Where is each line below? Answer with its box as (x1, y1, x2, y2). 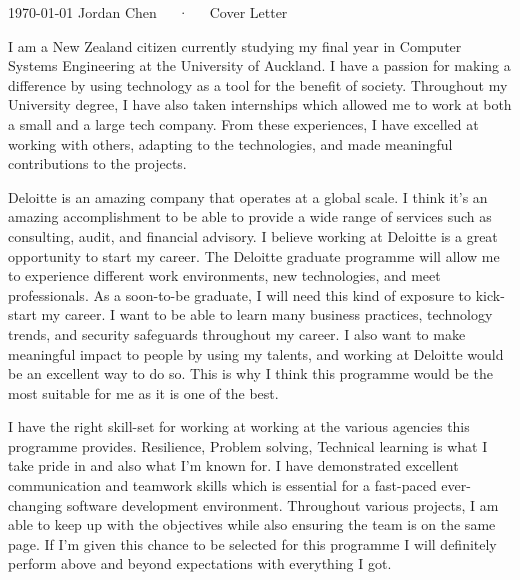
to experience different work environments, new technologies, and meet (8, 265, 441, 286)
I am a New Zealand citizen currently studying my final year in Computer (8, 35, 462, 56)
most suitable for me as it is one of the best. (8, 382, 279, 403)
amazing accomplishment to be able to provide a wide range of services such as (8, 206, 492, 227)
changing (8, 494, 63, 515)
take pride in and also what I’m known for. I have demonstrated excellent (8, 455, 459, 476)
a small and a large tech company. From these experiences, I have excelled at (8, 113, 479, 134)
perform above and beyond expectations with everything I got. (8, 553, 392, 574)
